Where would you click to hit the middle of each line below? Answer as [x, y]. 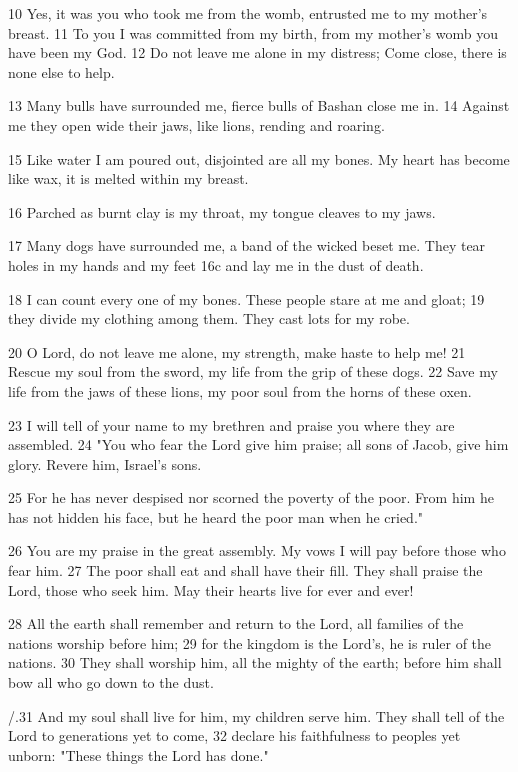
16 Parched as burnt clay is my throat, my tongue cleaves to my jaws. [222, 211]
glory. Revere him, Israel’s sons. [105, 463]
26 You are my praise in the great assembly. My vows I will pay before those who [257, 550]
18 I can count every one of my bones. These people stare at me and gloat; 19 [246, 298]
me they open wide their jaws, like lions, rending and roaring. [196, 124]
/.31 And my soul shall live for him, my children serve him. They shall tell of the [256, 715]
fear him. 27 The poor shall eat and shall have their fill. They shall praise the [245, 570]
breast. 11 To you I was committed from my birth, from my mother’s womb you [253, 32]
